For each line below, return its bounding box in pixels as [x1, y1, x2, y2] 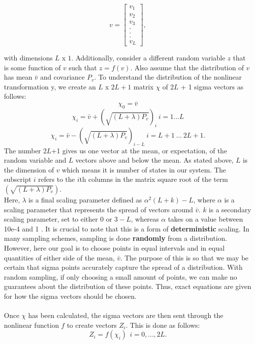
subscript [4, 174, 32, 184]
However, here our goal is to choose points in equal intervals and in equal [4, 242, 225, 253]
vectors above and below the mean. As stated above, [75, 155, 234, 165]
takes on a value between [168, 214, 243, 224]
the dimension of [4, 164, 54, 174]
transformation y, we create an [4, 81, 96, 91]
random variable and [4, 155, 66, 165]
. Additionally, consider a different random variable [71, 53, 225, 63]
